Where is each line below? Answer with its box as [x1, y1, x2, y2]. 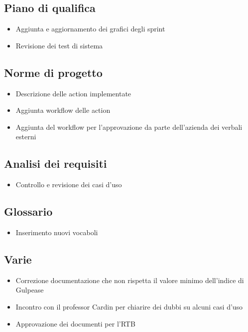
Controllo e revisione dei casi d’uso [15, 179, 122, 190]
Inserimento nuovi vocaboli [15, 227, 98, 237]
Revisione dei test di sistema [15, 40, 103, 50]
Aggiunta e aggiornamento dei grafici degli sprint [15, 23, 165, 34]
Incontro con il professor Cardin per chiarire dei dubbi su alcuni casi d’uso [15, 301, 243, 312]
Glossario [4, 204, 53, 219]
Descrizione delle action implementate [15, 88, 131, 98]
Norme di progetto [4, 64, 103, 80]
